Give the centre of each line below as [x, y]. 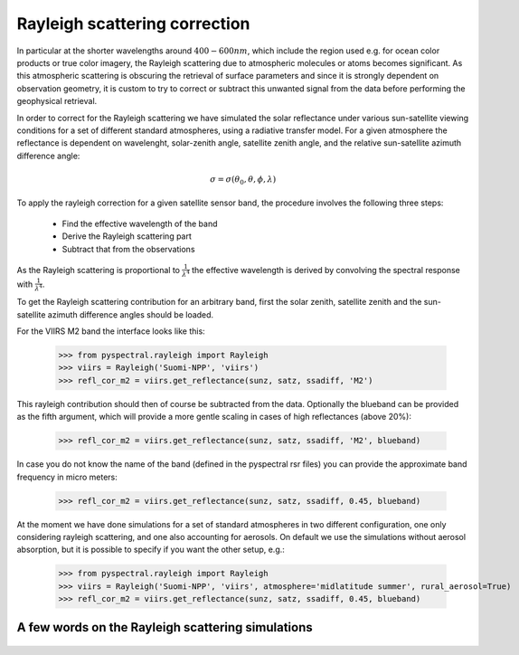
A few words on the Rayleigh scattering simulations [165, 627]
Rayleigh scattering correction [133, 24]
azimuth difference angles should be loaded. [131, 314]
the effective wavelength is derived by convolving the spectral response [326, 270]
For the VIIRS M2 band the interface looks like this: [111, 331]
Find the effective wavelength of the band [140, 223]
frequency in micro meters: [67, 477]
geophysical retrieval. [57, 101]
